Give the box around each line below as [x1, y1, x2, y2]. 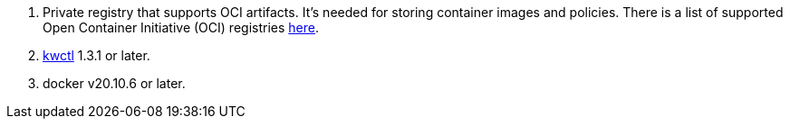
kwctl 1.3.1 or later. [43, 48, 150, 63]
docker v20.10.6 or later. [43, 76, 186, 91]
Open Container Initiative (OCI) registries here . [43, 20, 319, 35]
